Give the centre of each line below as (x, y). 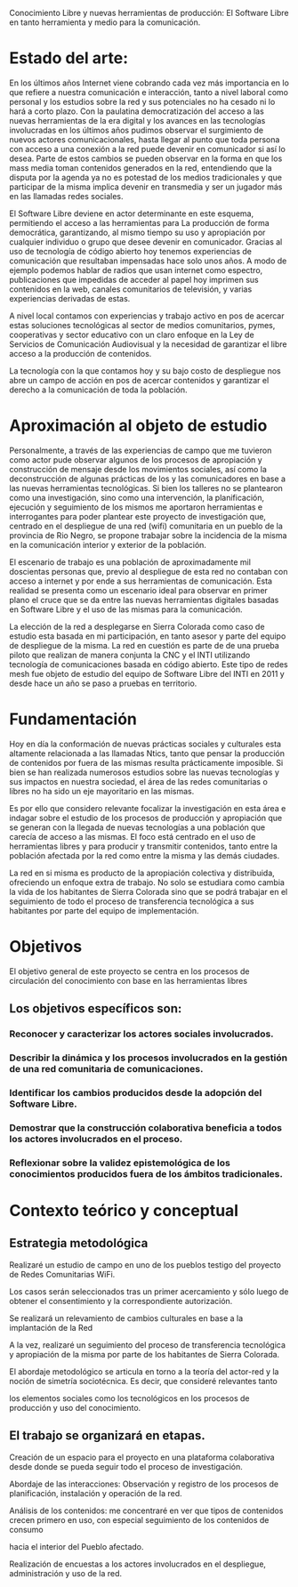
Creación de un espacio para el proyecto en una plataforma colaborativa (142, 1457)
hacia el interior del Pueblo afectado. (77, 1546)
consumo (26, 1529)
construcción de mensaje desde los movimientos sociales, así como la (138, 469)
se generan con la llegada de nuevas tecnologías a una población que (137, 827)
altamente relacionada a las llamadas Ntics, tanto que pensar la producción (147, 753)
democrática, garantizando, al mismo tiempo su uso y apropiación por (137, 232)
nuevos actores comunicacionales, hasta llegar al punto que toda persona (145, 139)
